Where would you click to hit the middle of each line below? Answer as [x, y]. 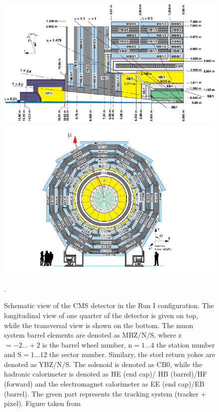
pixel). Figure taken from [42, 403]
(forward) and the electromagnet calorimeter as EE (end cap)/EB [104, 384]
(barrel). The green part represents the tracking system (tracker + [105, 393]
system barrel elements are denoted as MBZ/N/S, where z [93, 335]
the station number [186, 344]
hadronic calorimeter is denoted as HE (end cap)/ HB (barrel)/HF [106, 374]
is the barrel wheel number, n [87, 344]
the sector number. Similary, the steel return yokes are [132, 354]
